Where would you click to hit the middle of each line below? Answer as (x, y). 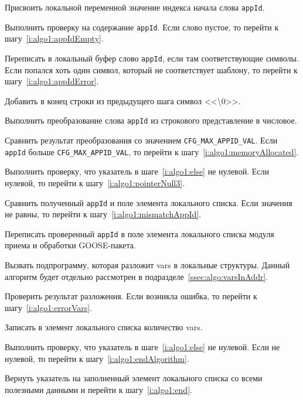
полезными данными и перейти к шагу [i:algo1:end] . (98, 389)
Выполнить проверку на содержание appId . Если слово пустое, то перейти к (142, 27)
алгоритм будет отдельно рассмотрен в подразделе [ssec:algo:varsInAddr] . (137, 276)
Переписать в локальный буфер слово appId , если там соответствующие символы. (152, 58)
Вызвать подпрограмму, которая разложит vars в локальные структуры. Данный (147, 265)
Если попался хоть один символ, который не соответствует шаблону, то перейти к (151, 69)
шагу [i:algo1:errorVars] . (49, 307)
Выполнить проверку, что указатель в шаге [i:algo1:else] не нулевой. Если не (142, 346)
